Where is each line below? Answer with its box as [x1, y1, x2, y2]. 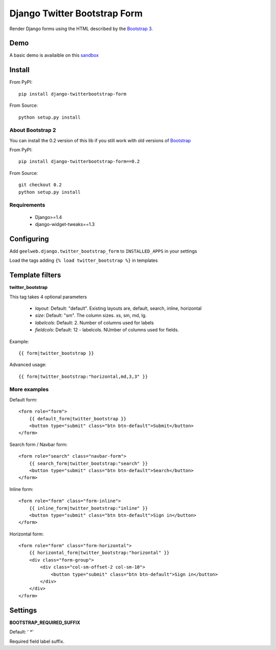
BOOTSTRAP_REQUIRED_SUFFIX [9, 619, 80, 625]
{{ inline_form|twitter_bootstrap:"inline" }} [29, 505, 148, 511]
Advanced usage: [9, 362, 47, 368]
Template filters [9, 271, 61, 280]
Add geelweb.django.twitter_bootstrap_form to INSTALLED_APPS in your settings [9, 248, 197, 254]
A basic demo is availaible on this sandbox [9, 52, 99, 58]
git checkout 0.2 [18, 182, 62, 188]
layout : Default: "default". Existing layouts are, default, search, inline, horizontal [35, 305, 202, 311]
